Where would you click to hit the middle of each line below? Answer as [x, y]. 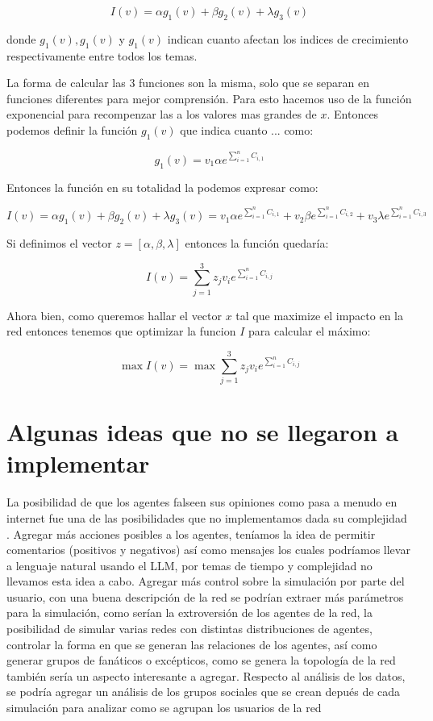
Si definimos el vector [59, 242]
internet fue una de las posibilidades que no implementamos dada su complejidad [207, 517]
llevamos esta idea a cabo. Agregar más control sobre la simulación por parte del [206, 581]
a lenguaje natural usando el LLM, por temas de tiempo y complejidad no [189, 565]
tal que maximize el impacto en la [319, 315]
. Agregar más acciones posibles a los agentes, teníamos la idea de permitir [191, 533]
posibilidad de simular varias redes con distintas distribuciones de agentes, [189, 629]
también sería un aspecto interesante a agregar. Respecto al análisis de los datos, [206, 675]
